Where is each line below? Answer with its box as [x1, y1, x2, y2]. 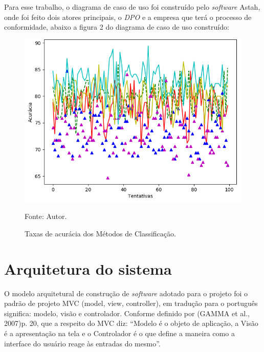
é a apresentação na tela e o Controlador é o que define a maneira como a [4, 328, 235, 339]
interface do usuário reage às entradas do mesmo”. [4, 338, 161, 348]
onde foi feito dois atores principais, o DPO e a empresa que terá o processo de [4, 11, 252, 22]
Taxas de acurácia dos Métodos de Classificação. [25, 228, 176, 238]
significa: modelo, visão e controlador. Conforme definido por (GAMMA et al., [4, 307, 250, 318]
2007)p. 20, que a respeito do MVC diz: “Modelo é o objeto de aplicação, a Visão [4, 318, 258, 328]
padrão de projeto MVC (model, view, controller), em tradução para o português [4, 298, 258, 309]
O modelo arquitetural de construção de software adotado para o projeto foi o [4, 288, 248, 298]
